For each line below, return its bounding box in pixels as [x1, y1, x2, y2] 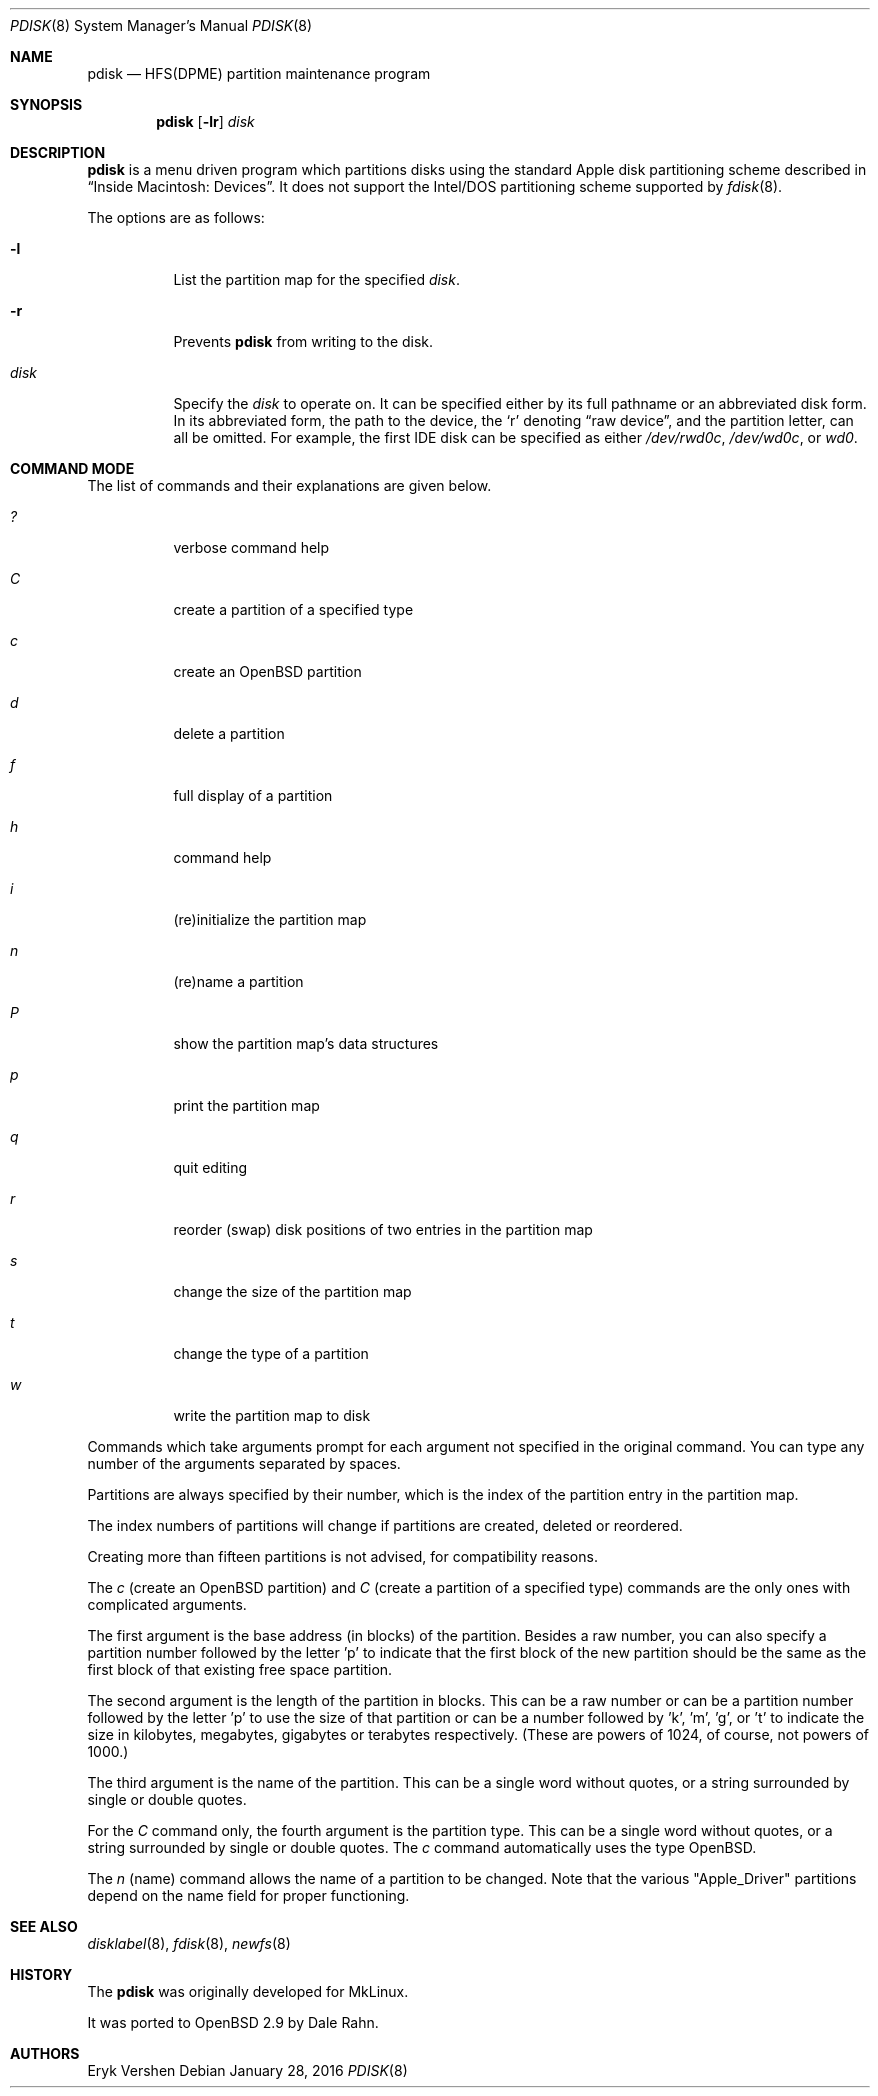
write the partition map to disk [173, 1407, 371, 1424]
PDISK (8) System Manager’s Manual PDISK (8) [10, 17, 313, 34]
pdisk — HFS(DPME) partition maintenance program [87, 65, 431, 82]
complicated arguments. [87, 1596, 247, 1613]
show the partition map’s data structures [173, 1035, 439, 1052]
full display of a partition [173, 787, 333, 804]
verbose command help [173, 539, 330, 556]
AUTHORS [10, 2045, 80, 2062]
